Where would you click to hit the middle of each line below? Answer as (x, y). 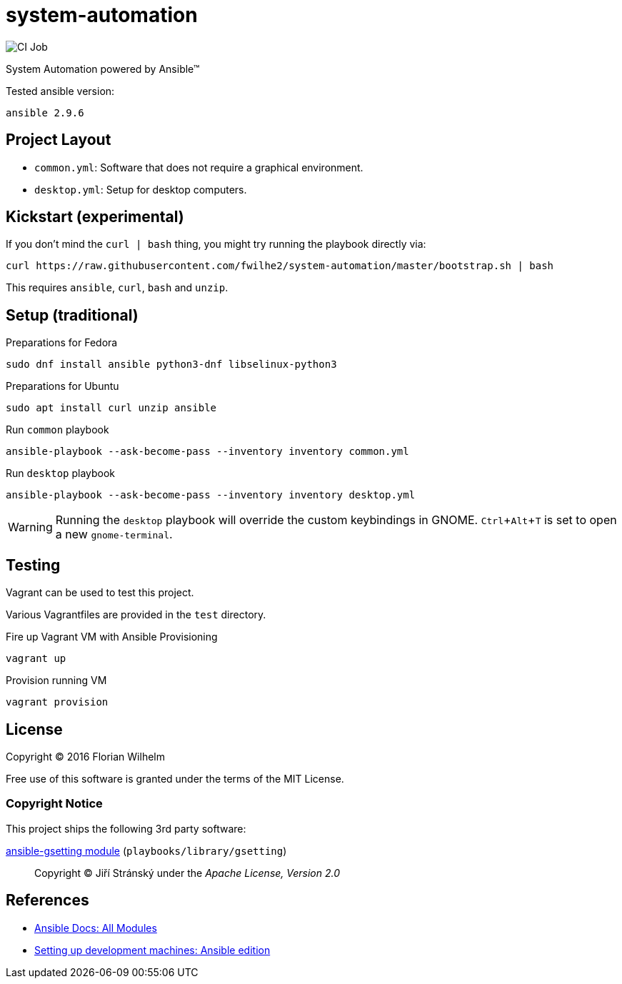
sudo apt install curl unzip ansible (111, 408)
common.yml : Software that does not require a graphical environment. (199, 167)
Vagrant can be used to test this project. (100, 593)
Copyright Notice (54, 804)
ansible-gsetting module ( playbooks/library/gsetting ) (146, 850)
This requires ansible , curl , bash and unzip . (117, 288)
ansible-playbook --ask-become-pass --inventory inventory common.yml (207, 452)
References (47, 900)
